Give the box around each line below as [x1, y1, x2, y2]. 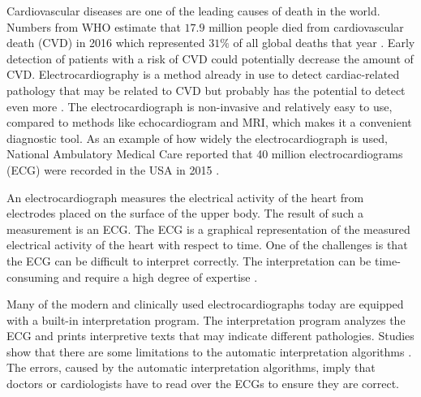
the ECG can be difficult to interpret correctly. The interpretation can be [6, 252, 372, 269]
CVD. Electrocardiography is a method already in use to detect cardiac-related [6, 66, 400, 83]
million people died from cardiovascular [208, 18, 404, 35]
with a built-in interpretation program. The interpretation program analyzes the [6, 311, 406, 328]
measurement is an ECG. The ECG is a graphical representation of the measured [6, 220, 410, 237]
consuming [6, 268, 59, 285]
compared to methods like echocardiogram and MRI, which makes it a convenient [6, 114, 412, 131]
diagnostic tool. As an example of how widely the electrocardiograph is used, [6, 129, 388, 146]
